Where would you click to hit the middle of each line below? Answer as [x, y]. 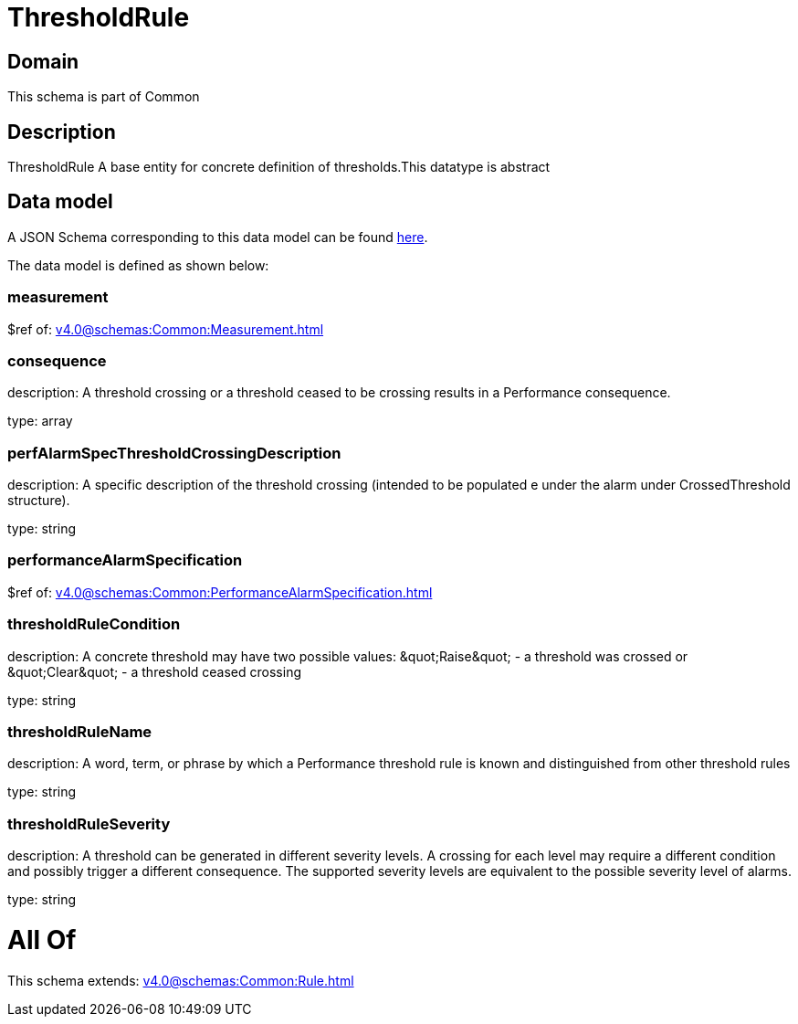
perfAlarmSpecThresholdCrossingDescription [174, 453]
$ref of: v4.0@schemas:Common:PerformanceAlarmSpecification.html [220, 592]
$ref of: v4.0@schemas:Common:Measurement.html [166, 329]
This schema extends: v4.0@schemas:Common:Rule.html [181, 980]
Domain [43, 61]
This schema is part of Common [104, 97]
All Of [42, 940]
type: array [40, 421]
